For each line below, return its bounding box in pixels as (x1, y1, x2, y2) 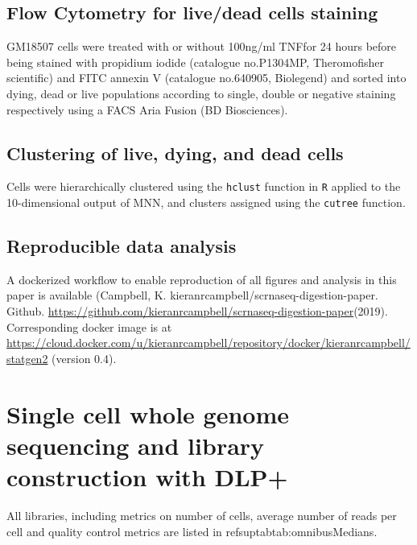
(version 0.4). (52, 349, 117, 366)
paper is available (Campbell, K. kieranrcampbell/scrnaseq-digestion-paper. (6, 287, 378, 303)
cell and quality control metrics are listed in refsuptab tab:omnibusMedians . (6, 522, 378, 539)
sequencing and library (6, 428, 265, 461)
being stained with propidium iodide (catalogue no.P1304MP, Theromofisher (6, 53, 384, 70)
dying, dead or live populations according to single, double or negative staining (6, 85, 396, 101)
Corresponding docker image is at (6, 318, 172, 335)
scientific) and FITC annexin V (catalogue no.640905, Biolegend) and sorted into (6, 69, 407, 86)
